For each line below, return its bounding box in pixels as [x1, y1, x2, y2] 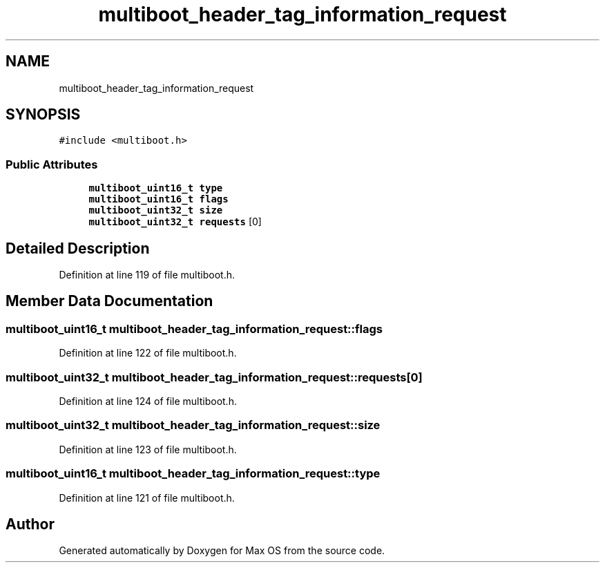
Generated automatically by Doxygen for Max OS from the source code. [59, 545, 385, 557]
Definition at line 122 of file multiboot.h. [59, 347, 237, 359]
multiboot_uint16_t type [88, 182, 223, 194]
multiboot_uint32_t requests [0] [88, 216, 262, 228]
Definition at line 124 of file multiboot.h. [59, 395, 237, 407]
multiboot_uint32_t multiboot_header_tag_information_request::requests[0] [6, 370, 423, 384]
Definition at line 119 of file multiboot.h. [59, 269, 235, 281]
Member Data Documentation [6, 292, 213, 310]
